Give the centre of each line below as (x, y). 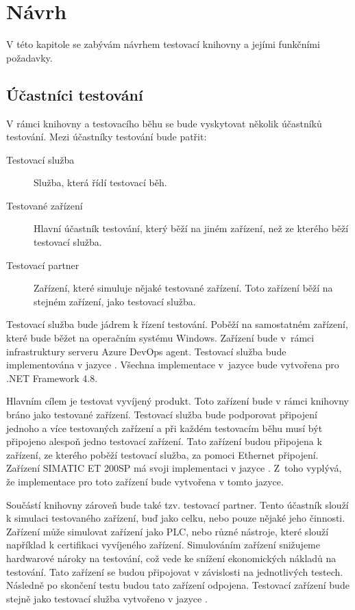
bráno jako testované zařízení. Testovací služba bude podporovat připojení (162, 415)
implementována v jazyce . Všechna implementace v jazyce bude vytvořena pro (173, 365)
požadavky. (29, 57)
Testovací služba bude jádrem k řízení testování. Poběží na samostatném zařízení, (177, 324)
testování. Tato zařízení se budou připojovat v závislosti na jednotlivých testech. (175, 571)
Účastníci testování (75, 94)
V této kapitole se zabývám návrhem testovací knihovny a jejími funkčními (163, 44)
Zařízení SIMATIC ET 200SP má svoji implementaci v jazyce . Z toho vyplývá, (174, 468)
